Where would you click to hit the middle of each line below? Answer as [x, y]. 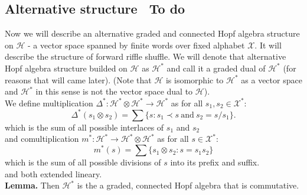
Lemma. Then [32, 185]
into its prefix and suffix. [215, 162]
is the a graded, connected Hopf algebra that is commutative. [188, 185]
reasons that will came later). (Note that [78, 79]
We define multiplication [49, 103]
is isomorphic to [195, 79]
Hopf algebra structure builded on [66, 68]
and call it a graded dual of [216, 68]
